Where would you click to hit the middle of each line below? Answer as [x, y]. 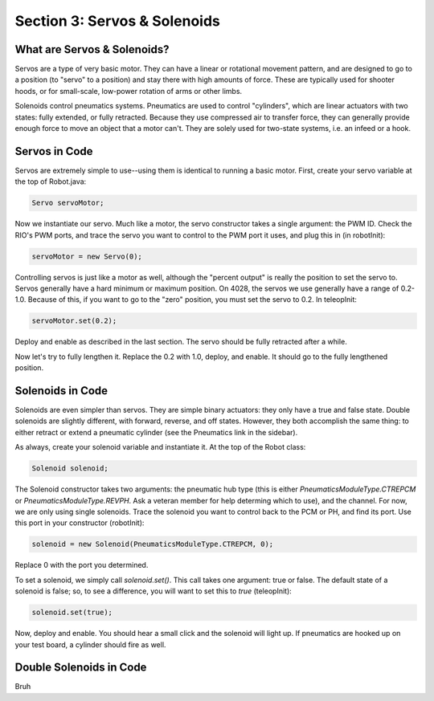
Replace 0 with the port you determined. [82, 565]
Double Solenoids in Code [81, 668]
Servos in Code [54, 151]
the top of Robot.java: [51, 181]
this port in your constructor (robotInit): [80, 523]
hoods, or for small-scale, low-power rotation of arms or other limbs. [129, 91]
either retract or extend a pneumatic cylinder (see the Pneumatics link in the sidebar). [156, 432]
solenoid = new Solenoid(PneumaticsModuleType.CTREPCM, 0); [153, 544]
